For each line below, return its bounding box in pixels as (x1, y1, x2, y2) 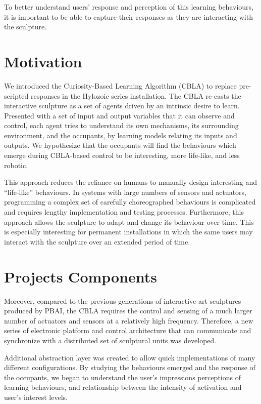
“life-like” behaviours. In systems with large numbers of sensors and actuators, (4, 186, 246, 197)
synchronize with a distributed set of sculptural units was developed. (4, 335, 217, 345)
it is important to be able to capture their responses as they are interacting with (4, 11, 253, 22)
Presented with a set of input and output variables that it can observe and (4, 110, 235, 120)
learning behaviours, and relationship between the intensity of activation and (4, 382, 242, 392)
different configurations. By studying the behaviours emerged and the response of (4, 362, 255, 373)
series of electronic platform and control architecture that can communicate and (4, 325, 251, 336)
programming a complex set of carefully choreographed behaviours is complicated (4, 196, 256, 207)
